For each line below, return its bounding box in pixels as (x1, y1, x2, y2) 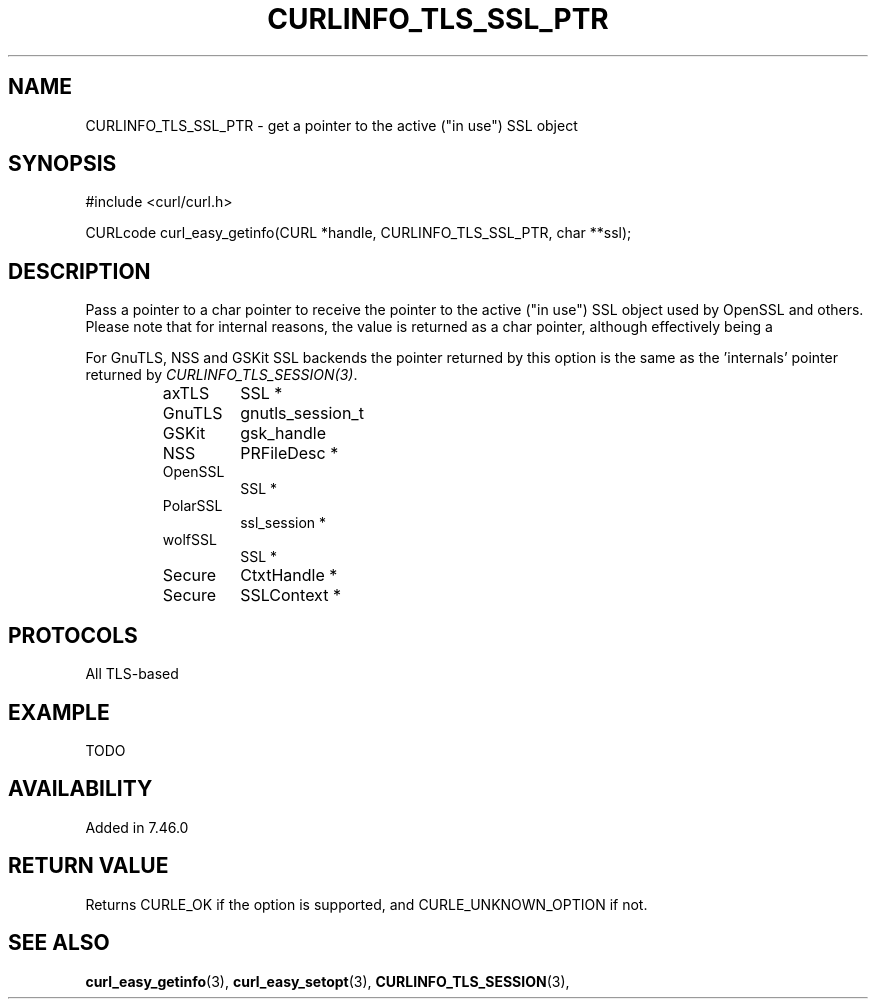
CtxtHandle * (240, 565, 338, 586)
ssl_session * (240, 514, 327, 532)
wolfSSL (162, 531, 217, 549)
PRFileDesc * (240, 443, 339, 464)
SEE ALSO (8, 930, 110, 956)
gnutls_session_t (240, 403, 364, 424)
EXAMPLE (8, 699, 110, 725)
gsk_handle (240, 423, 326, 444)
